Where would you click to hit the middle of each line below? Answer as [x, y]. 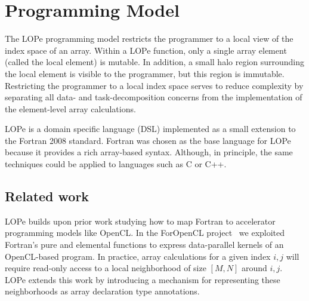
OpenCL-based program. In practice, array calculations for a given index [138, 256]
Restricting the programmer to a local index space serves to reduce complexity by [154, 85]
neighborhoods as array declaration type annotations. [102, 291]
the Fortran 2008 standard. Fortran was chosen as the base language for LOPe [148, 140]
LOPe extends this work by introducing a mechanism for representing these [143, 279]
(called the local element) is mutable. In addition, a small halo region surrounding [155, 62]
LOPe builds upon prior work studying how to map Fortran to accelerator [140, 221]
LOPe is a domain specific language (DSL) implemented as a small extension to [150, 129]
